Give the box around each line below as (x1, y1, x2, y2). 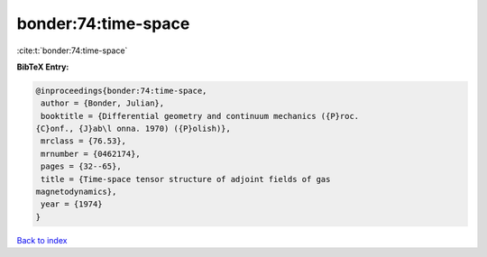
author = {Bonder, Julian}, (41, 98, 165, 108)
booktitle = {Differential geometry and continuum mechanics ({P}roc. (41, 111, 360, 121)
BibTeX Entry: (16, 61, 69, 72)
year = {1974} (41, 199, 103, 209)
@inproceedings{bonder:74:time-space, (35, 86, 207, 96)
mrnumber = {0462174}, (41, 149, 142, 159)
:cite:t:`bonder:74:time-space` (16, 45, 128, 56)
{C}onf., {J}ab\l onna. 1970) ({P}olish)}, (35, 124, 232, 134)
